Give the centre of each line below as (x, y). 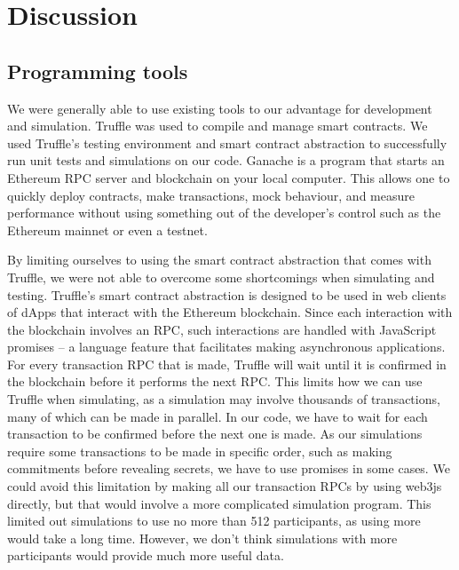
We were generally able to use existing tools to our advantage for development (220, 108)
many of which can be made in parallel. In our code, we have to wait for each (218, 416)
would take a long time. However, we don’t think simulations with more (202, 538)
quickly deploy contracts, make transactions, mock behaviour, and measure (211, 195)
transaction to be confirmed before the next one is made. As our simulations (215, 434)
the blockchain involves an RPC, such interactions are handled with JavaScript (222, 329)
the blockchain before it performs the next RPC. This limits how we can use (215, 381)
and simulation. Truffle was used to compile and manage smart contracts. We (218, 126)
